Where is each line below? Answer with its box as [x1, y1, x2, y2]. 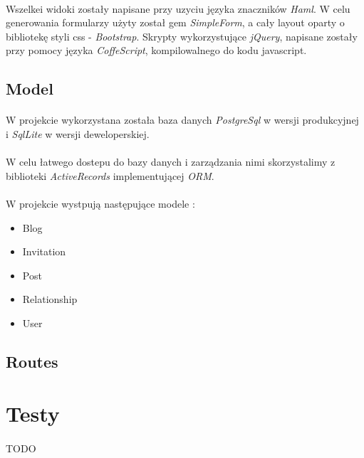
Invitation [22, 244, 66, 259]
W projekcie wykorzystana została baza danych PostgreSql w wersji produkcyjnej [6, 112, 359, 127]
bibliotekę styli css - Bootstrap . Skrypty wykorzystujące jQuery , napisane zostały [6, 28, 358, 43]
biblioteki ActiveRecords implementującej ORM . [6, 168, 214, 183]
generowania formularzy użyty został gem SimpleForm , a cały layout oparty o [6, 15, 345, 30]
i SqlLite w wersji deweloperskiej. [6, 126, 150, 141]
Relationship [22, 292, 78, 307]
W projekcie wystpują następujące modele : [6, 196, 195, 211]
